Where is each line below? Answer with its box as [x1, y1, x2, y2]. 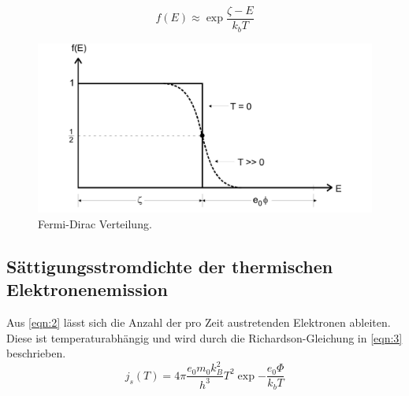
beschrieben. [6, 345, 66, 361]
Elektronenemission [6, 277, 168, 302]
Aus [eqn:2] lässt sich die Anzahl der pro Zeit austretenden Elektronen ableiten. [6, 314, 391, 331]
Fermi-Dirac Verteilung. [38, 215, 152, 231]
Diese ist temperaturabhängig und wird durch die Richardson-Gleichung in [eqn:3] [6, 329, 403, 346]
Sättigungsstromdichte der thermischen [6, 254, 333, 278]
